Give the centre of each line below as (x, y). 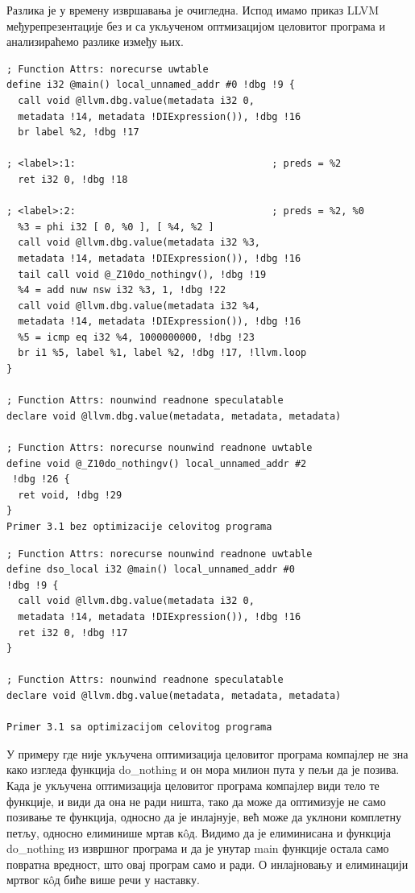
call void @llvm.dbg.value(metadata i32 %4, (139, 306)
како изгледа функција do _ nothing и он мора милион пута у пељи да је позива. (203, 769)
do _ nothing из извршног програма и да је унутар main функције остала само (198, 848)
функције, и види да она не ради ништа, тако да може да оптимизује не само (196, 801)
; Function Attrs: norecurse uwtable (108, 69)
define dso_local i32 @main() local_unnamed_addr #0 (151, 570)
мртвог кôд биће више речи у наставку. (103, 880)
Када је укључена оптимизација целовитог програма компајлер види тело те (193, 785)
